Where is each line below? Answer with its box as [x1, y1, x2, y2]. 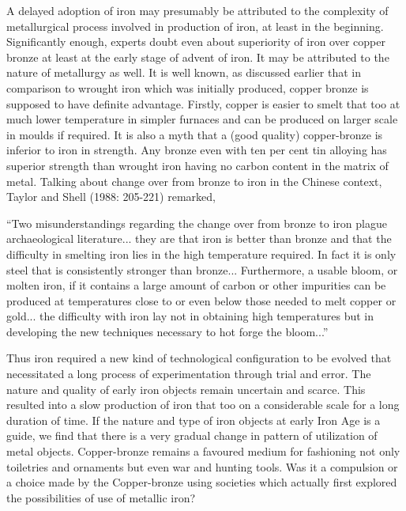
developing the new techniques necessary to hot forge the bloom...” [6, 323, 329, 339]
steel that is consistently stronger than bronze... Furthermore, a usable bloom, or [6, 261, 398, 278]
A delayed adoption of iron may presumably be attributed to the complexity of [6, 2, 389, 18]
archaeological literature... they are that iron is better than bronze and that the [6, 230, 392, 247]
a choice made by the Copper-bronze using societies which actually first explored [6, 474, 397, 490]
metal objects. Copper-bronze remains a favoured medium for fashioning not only [6, 443, 400, 460]
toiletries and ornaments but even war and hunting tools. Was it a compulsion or [6, 458, 398, 475]
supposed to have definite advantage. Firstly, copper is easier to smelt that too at [6, 95, 400, 112]
